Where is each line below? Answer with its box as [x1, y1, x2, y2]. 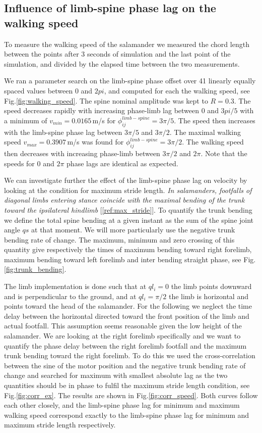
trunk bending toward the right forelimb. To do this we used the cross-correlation [4, 350, 255, 361]
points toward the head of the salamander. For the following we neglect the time [4, 301, 252, 311]
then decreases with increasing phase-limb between [4, 148, 160, 158]
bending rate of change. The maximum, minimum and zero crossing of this [4, 234, 235, 245]
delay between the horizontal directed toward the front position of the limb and [4, 310, 249, 321]
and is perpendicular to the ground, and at [4, 291, 137, 301]
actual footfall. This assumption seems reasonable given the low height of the [4, 320, 242, 331]
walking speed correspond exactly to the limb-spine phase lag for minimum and [4, 409, 249, 420]
